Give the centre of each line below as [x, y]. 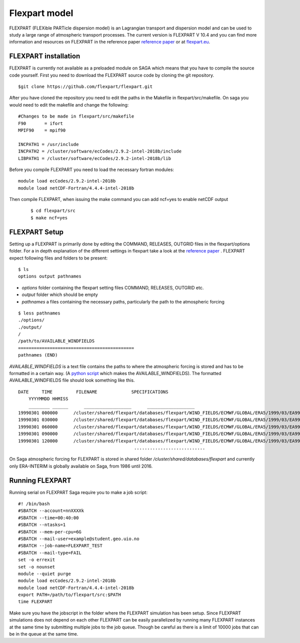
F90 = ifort [41, 123]
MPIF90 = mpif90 [42, 130]
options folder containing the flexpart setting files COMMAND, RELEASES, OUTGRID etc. [113, 287]
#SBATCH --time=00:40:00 [48, 518]
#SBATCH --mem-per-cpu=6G [50, 532]
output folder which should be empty [60, 294]
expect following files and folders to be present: [58, 258]
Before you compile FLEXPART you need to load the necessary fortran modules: [92, 169]
